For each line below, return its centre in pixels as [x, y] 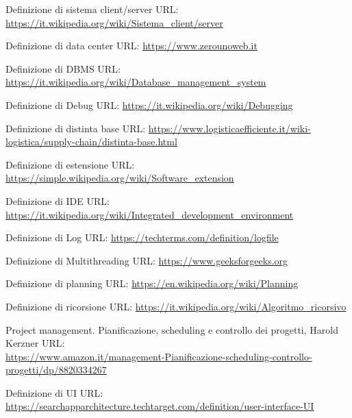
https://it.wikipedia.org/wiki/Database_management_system [136, 82]
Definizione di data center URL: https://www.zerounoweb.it [131, 46]
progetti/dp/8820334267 [56, 370]
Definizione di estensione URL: [70, 164]
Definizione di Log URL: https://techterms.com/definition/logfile [142, 237]
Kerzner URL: [35, 343]
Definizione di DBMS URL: [63, 68]
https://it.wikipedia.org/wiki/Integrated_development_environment [150, 214]
